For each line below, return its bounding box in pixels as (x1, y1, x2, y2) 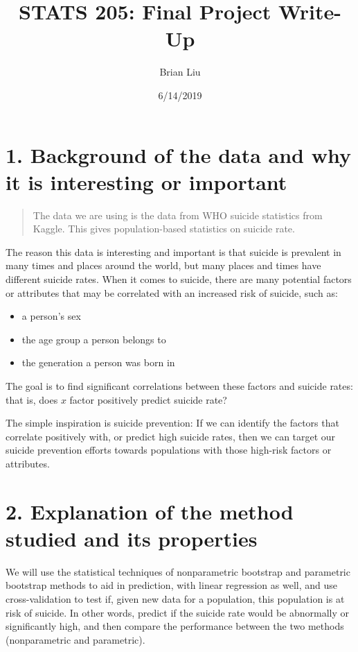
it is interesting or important (6, 167, 287, 196)
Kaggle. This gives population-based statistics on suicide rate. (33, 221, 295, 236)
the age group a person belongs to (21, 332, 166, 346)
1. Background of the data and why (6, 140, 351, 169)
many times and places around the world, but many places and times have (6, 258, 321, 273)
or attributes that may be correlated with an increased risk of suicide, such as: (6, 285, 338, 300)
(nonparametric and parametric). (6, 632, 145, 646)
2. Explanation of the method (6, 497, 294, 525)
